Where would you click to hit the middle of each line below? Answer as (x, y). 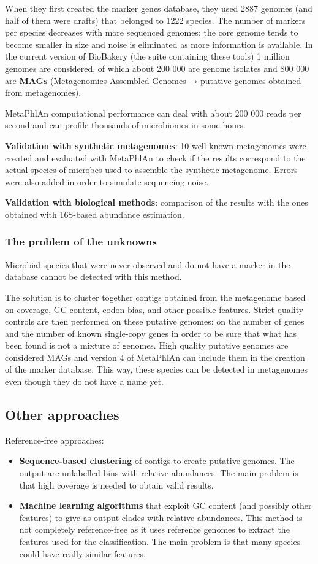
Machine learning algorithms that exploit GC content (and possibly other (165, 505)
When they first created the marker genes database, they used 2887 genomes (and (159, 8)
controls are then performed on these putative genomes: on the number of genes (155, 321)
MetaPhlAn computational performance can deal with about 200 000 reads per (153, 113)
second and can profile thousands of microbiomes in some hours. (125, 125)
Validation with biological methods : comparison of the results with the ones (157, 202)
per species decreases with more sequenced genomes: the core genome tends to (152, 32)
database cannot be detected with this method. (93, 276)
